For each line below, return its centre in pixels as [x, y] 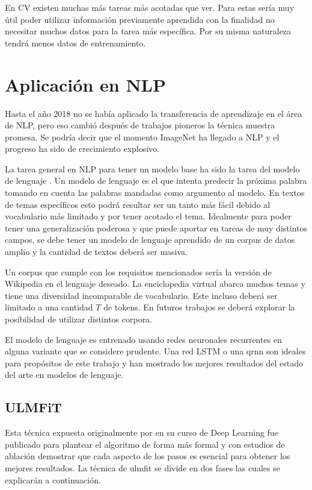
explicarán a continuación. [53, 479]
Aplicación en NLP [85, 84]
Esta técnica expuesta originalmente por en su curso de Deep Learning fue [142, 432]
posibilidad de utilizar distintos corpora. [79, 319]
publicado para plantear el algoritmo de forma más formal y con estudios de [145, 444]
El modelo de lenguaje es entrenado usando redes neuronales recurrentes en [143, 339]
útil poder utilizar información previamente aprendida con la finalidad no [140, 19]
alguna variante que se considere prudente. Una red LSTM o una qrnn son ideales [155, 351]
